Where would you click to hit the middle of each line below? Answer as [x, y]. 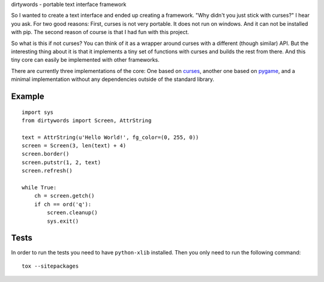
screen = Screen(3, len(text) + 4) [74, 146]
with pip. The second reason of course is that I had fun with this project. [100, 32]
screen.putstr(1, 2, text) [61, 162]
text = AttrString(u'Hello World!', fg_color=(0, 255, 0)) [110, 137]
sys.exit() [63, 221]
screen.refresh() [47, 171]
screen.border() [46, 154]
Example [28, 96]
